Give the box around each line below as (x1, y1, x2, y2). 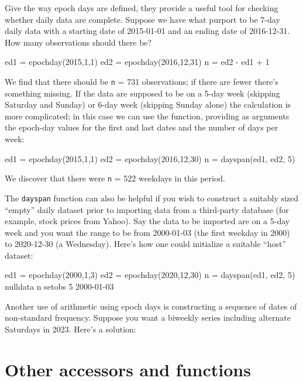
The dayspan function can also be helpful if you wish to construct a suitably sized (5, 191, 299, 204)
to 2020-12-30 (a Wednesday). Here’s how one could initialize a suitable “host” (5, 238, 286, 250)
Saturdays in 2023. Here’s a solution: (5, 322, 136, 335)
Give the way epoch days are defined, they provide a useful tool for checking (5, 2, 278, 13)
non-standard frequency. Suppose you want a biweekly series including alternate (5, 311, 291, 324)
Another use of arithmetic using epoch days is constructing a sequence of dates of (5, 300, 297, 312)
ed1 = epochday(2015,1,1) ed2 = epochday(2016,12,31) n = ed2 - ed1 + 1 (5, 56, 270, 68)
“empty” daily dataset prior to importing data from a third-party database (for (5, 203, 289, 215)
